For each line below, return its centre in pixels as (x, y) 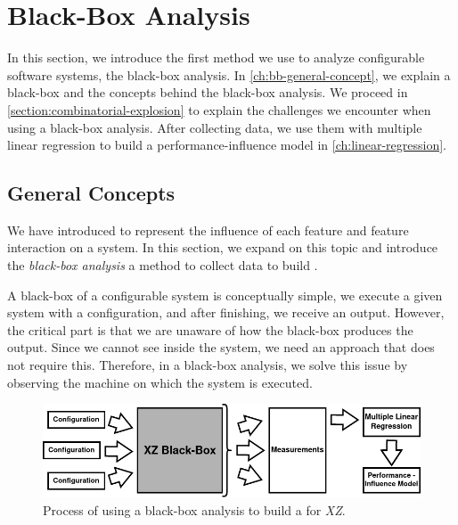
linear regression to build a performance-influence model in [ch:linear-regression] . (227, 145)
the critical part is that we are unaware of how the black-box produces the (210, 329)
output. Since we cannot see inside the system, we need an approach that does (221, 347)
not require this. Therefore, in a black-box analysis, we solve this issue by (208, 365)
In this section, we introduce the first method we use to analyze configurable (216, 57)
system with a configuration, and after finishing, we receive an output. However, (226, 312)
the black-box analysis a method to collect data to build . (163, 265)
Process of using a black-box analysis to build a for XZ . (194, 509)
